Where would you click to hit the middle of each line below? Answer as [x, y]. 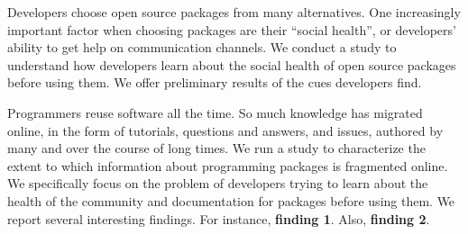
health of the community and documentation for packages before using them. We [231, 200]
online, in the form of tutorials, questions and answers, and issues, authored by [225, 130]
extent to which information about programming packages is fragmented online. [228, 165]
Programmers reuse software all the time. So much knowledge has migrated [215, 112]
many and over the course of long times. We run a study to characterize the [216, 148]
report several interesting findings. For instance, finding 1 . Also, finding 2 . [219, 218]
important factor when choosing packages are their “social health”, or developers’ [232, 29]
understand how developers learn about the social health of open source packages [232, 64]
